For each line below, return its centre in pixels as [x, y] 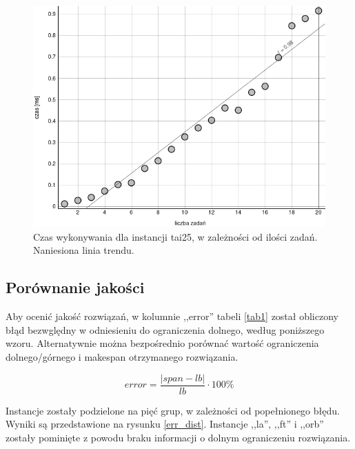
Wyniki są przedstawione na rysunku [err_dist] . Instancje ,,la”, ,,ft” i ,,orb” [165, 424]
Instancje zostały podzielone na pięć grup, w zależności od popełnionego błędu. [173, 410]
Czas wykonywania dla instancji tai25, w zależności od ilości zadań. [175, 236]
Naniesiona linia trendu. [84, 250]
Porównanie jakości [75, 287]
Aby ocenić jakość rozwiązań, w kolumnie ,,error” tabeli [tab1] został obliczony [172, 316]
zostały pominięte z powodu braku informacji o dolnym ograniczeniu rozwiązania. [178, 437]
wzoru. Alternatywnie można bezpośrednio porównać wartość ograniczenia [162, 343]
